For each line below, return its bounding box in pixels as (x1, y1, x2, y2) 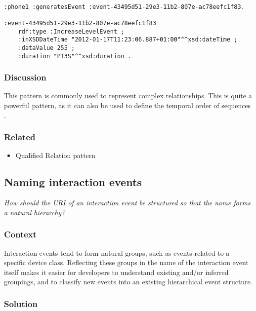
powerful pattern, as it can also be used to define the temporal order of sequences (4, 100, 251, 111)
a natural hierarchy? (4, 207, 65, 217)
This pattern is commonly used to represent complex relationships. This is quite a (4, 90, 252, 101)
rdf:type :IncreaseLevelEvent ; (18, 28, 125, 35)
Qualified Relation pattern (15, 150, 96, 160)
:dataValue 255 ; (18, 44, 75, 51)
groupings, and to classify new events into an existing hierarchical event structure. (4, 276, 253, 287)
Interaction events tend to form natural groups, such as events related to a (4, 247, 230, 258)
